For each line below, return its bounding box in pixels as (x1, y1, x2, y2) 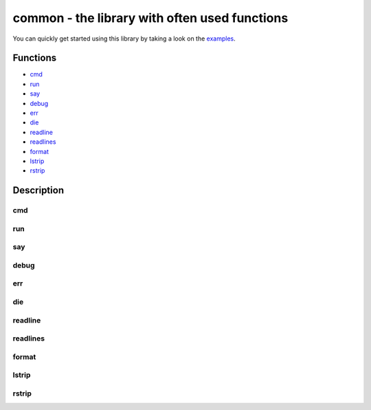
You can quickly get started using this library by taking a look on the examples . (12, 34, 236, 43)
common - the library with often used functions (12, 10, 289, 25)
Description (12, 184, 65, 196)
